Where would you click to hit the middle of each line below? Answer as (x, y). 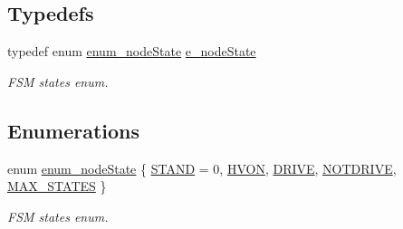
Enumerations (74, 130)
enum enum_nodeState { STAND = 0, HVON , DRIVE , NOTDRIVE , (202, 168)
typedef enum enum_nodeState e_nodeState (132, 51)
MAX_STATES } (57, 186)
